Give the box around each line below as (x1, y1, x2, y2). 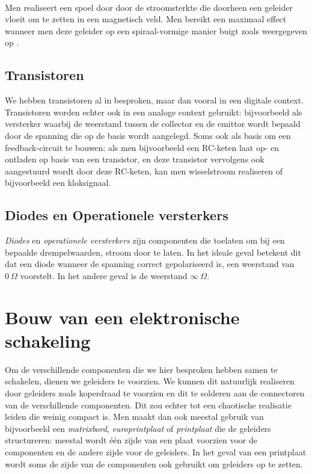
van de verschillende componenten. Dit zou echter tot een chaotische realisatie (5, 398, 292, 411)
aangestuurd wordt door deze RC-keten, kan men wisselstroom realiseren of (5, 164, 283, 177)
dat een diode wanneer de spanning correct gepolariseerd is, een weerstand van (5, 257, 295, 270)
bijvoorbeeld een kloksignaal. (5, 176, 111, 189)
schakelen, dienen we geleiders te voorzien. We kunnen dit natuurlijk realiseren (5, 375, 295, 387)
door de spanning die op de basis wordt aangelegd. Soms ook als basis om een (5, 129, 291, 141)
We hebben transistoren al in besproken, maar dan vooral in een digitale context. (5, 94, 304, 106)
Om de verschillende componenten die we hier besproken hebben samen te (5, 363, 278, 375)
